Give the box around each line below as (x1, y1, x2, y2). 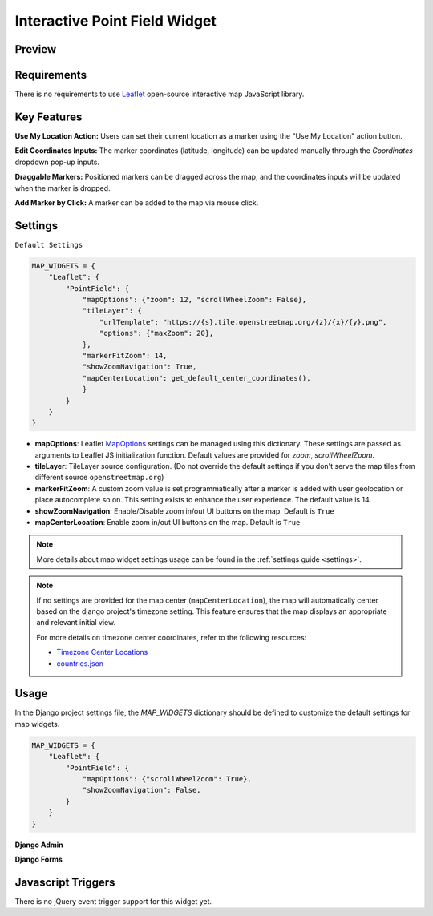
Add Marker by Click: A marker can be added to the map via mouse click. (14, 197, 259, 208)
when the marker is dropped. (14, 183, 111, 192)
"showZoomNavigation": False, (82, 785, 201, 795)
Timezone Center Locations (56, 648, 148, 657)
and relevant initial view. (36, 618, 116, 627)
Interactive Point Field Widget (14, 12, 216, 30)
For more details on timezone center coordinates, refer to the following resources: (36, 632, 307, 642)
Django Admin (14, 840, 63, 849)
